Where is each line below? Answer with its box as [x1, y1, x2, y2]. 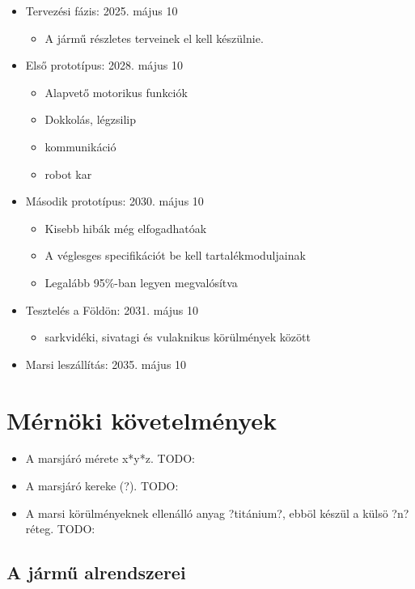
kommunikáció [44, 138, 116, 155]
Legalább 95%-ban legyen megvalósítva [44, 273, 238, 290]
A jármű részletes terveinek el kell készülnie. [44, 29, 264, 46]
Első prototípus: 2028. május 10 [25, 57, 183, 74]
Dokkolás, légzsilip [44, 111, 136, 128]
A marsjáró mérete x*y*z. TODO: [25, 450, 195, 467]
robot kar [44, 165, 92, 182]
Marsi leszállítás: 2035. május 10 [25, 355, 187, 372]
